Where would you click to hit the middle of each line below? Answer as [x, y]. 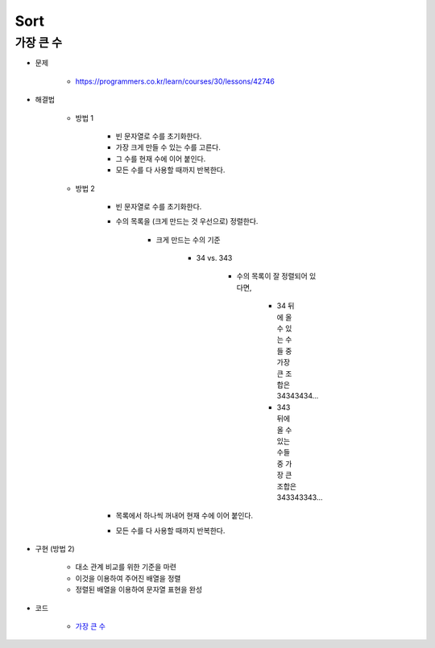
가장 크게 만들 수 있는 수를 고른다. [168, 147]
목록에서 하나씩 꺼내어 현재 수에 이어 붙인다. [184, 516]
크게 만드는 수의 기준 [188, 239]
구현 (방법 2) [55, 549]
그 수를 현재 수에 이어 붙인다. [161, 159]
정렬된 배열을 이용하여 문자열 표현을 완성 [139, 590]
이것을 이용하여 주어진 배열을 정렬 [128, 578]
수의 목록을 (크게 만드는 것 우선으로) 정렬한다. [187, 221]
